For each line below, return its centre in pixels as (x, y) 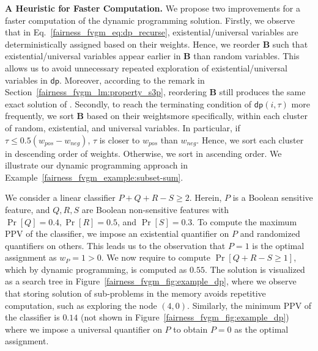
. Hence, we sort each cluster (250, 139)
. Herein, (205, 197)
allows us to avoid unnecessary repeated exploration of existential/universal (146, 67)
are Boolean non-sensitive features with (155, 209)
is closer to (120, 139)
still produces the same (262, 92)
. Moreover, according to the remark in (132, 80)
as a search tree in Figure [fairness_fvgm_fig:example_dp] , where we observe (151, 281)
